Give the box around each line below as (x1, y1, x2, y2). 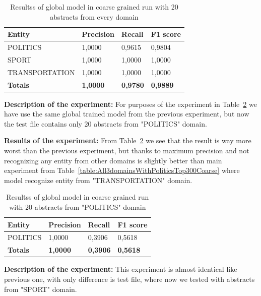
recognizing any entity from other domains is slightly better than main (4, 155, 222, 165)
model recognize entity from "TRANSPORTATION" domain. (4, 174, 192, 185)
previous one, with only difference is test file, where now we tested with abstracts (4, 273, 255, 284)
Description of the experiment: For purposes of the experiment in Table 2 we (4, 98, 257, 109)
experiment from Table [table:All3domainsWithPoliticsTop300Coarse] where (4, 165, 240, 175)
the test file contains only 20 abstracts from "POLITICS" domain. (4, 118, 207, 129)
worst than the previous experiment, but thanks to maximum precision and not (4, 145, 249, 156)
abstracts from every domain (50, 11, 139, 22)
